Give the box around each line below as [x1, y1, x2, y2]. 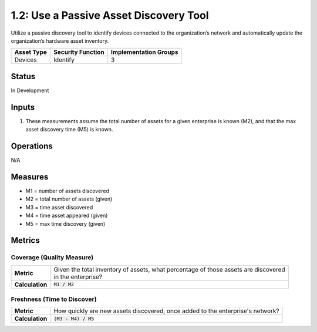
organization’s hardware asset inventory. [11, 37, 109, 44]
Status [11, 71, 36, 82]
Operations [11, 141, 53, 151]
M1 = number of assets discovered [25, 187, 110, 194]
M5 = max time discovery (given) [25, 220, 106, 227]
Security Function [53, 48, 105, 56]
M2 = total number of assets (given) [25, 195, 113, 202]
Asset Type [14, 48, 47, 56]
